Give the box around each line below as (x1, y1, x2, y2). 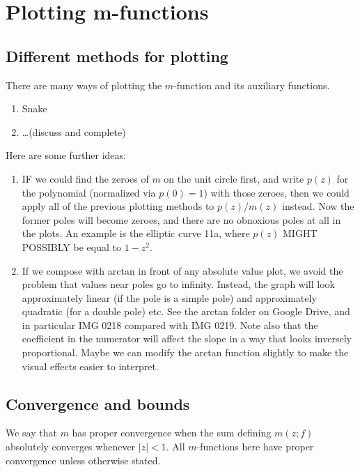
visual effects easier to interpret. (22, 358, 159, 373)
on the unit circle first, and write (164, 171, 304, 185)
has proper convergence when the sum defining (72, 425, 272, 440)
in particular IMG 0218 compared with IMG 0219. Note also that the (22, 317, 318, 332)
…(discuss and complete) (22, 124, 126, 139)
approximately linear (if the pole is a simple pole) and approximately (22, 290, 317, 305)
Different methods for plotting (6, 45, 228, 66)
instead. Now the (282, 199, 354, 213)
